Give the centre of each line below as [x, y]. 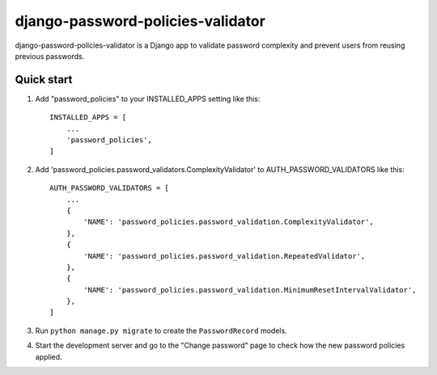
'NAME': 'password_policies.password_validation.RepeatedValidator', [225, 256]
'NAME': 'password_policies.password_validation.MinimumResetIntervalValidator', [250, 290]
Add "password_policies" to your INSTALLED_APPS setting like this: [148, 99]
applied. [49, 356]
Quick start [44, 80]
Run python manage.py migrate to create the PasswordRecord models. [161, 331]
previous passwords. [50, 56]
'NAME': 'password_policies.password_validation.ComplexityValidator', [229, 222]
